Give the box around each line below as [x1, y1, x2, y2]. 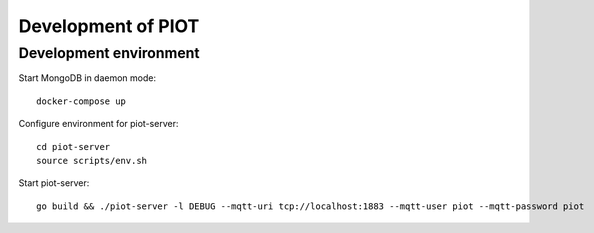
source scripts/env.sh [36, 155, 148, 166]
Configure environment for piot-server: [18, 118, 179, 130]
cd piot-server [36, 141, 111, 152]
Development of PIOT [18, 15, 200, 37]
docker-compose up [36, 95, 127, 107]
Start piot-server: [18, 177, 90, 189]
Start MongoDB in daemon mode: [18, 72, 157, 84]
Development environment [18, 44, 200, 62]
